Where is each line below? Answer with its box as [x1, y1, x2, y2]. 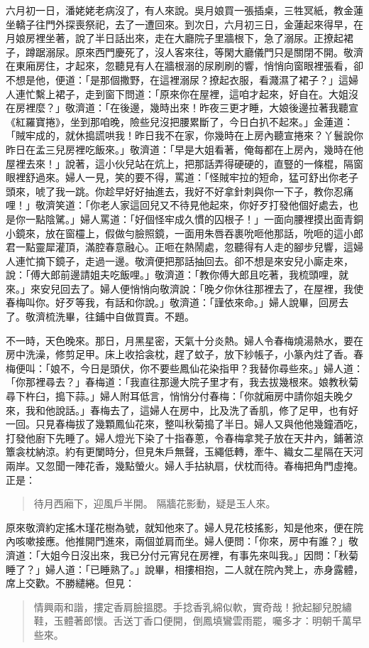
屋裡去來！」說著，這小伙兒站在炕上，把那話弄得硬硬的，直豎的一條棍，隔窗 [6, 156, 363, 171]
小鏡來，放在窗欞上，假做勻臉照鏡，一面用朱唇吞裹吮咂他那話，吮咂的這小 [6, 225, 353, 240]
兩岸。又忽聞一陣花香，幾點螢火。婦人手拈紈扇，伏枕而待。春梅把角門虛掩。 [6, 458, 363, 472]
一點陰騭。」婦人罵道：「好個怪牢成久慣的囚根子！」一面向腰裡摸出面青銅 [25, 211, 363, 226]
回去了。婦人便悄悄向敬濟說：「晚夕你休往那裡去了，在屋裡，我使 [60, 281, 363, 296]
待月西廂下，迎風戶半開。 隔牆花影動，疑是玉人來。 [33, 496, 276, 511]
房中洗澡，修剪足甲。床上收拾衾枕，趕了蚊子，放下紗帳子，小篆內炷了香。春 [6, 347, 363, 362]
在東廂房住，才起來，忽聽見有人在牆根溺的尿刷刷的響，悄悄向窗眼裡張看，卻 [6, 58, 363, 73]
